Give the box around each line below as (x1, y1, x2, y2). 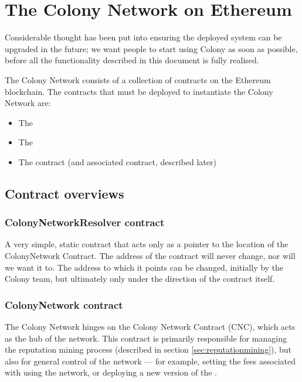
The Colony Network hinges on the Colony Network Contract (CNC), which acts (5, 320, 296, 333)
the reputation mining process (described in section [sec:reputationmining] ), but (5, 343, 292, 356)
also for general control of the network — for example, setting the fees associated (5, 354, 296, 367)
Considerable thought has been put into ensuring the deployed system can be (5, 31, 282, 43)
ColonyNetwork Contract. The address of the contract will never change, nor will (5, 250, 296, 262)
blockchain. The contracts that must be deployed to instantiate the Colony (5, 85, 273, 97)
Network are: (5, 97, 51, 109)
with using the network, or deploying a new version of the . (5, 366, 217, 378)
